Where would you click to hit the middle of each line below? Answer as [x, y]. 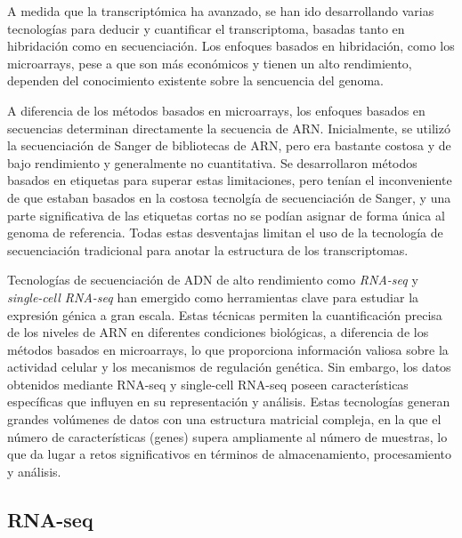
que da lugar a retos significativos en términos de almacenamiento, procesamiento [230, 454]
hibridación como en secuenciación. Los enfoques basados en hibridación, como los [231, 46]
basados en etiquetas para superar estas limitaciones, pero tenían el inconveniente [230, 180]
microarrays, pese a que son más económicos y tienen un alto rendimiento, [210, 63]
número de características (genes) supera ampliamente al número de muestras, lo [227, 436]
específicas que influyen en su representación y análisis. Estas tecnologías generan [229, 401]
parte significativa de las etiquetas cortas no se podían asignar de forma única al [226, 215]
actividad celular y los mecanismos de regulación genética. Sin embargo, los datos [229, 367]
